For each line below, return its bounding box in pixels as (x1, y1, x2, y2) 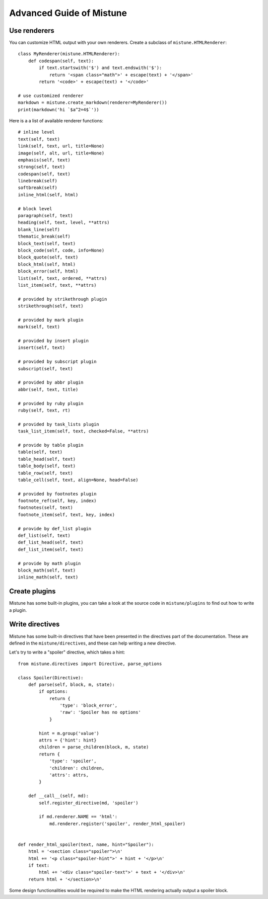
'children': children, (49, 765, 105, 771)
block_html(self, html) (18, 261, 76, 267)
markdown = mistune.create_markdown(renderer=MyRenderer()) (18, 100, 167, 105)
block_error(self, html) (18, 268, 78, 274)
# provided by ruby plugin (18, 401, 84, 406)
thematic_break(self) (18, 234, 70, 240)
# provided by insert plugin (18, 338, 89, 344)
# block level (18, 206, 52, 211)
